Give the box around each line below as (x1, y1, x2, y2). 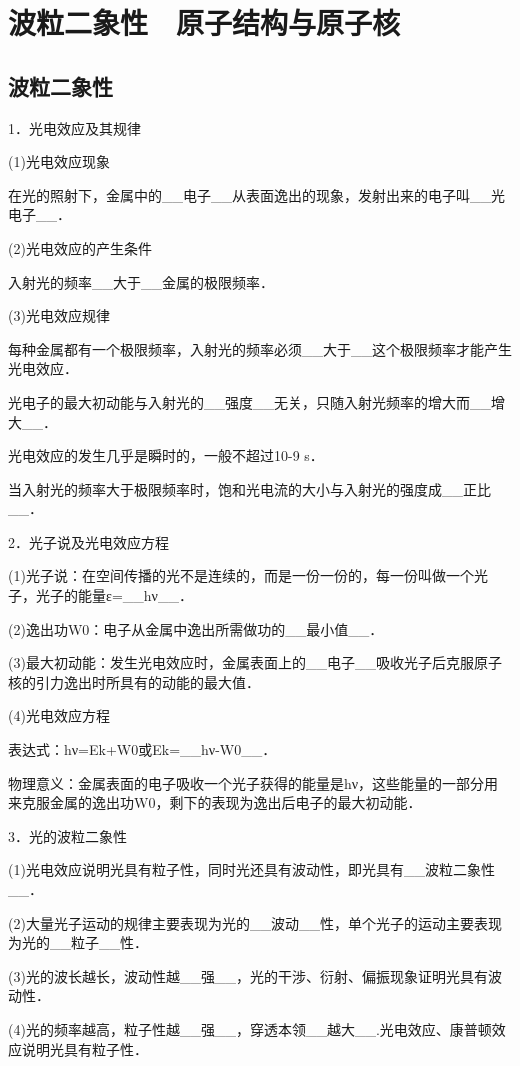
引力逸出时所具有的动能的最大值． (35, 671, 260, 692)
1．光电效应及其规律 (8, 117, 141, 138)
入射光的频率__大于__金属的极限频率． (8, 271, 274, 292)
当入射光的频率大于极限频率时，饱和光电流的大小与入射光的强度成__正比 (8, 478, 491, 499)
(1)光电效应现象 (8, 151, 110, 172)
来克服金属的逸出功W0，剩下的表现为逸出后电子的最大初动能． (8, 792, 422, 813)
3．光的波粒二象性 (8, 825, 127, 846)
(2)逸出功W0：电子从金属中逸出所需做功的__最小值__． (8, 618, 384, 639)
